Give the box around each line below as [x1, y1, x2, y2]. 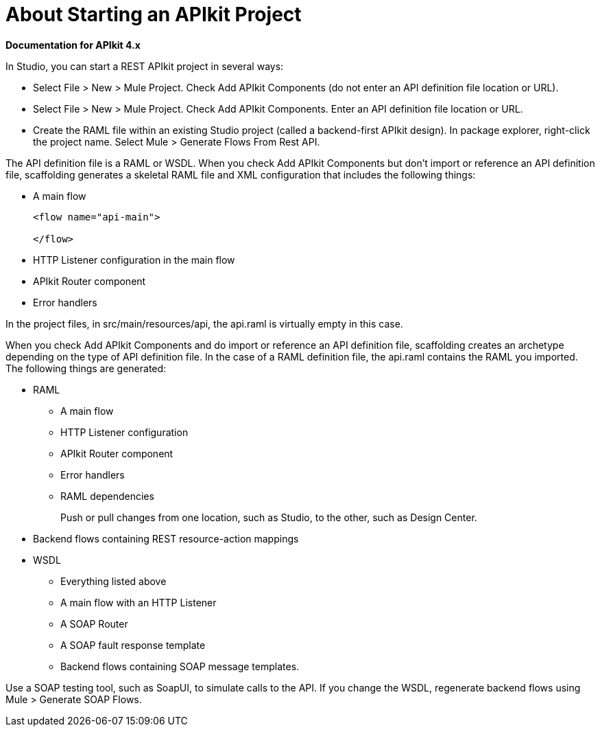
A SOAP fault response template [60, 639, 206, 651]
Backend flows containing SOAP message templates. [60, 660, 300, 672]
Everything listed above [60, 575, 167, 587]
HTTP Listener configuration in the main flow [33, 253, 235, 266]
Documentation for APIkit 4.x [5, 38, 141, 51]
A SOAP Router [60, 617, 128, 630]
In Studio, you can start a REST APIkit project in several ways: [5, 60, 284, 72]
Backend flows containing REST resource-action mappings [33, 532, 299, 545]
